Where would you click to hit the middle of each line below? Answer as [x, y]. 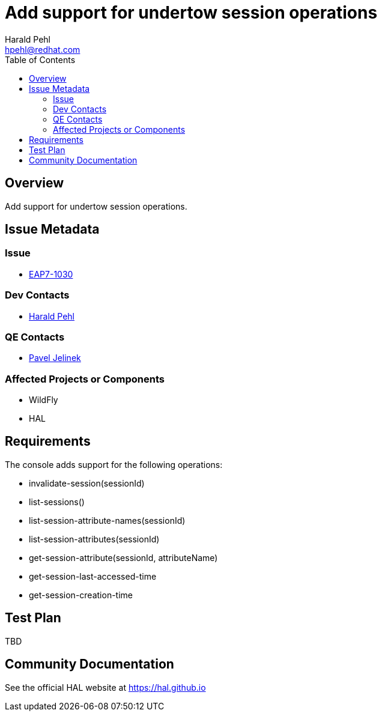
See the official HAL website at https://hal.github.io [105, 687]
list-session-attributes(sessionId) [94, 539]
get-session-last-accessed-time [93, 576]
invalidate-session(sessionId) [87, 483]
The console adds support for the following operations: [114, 464]
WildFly [44, 400]
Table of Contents [40, 59]
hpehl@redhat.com [43, 49]
